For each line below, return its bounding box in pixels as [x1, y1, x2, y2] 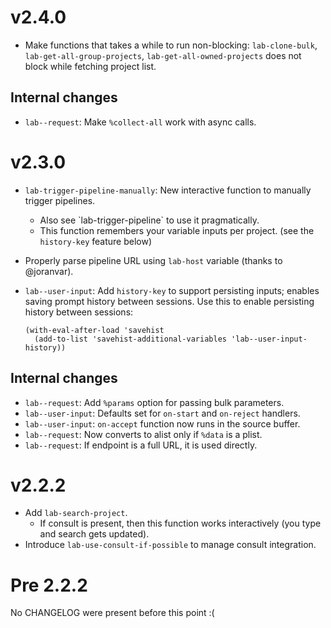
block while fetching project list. [24, 60, 157, 72]
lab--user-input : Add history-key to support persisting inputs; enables [24, 284, 320, 296]
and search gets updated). [39, 528, 150, 540]
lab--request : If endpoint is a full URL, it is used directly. [24, 439, 258, 451]
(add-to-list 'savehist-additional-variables [34, 334, 227, 344]
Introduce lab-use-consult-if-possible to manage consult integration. [24, 539, 317, 551]
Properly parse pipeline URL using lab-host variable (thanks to [24, 254, 283, 266]
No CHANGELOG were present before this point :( [10, 607, 215, 619]
